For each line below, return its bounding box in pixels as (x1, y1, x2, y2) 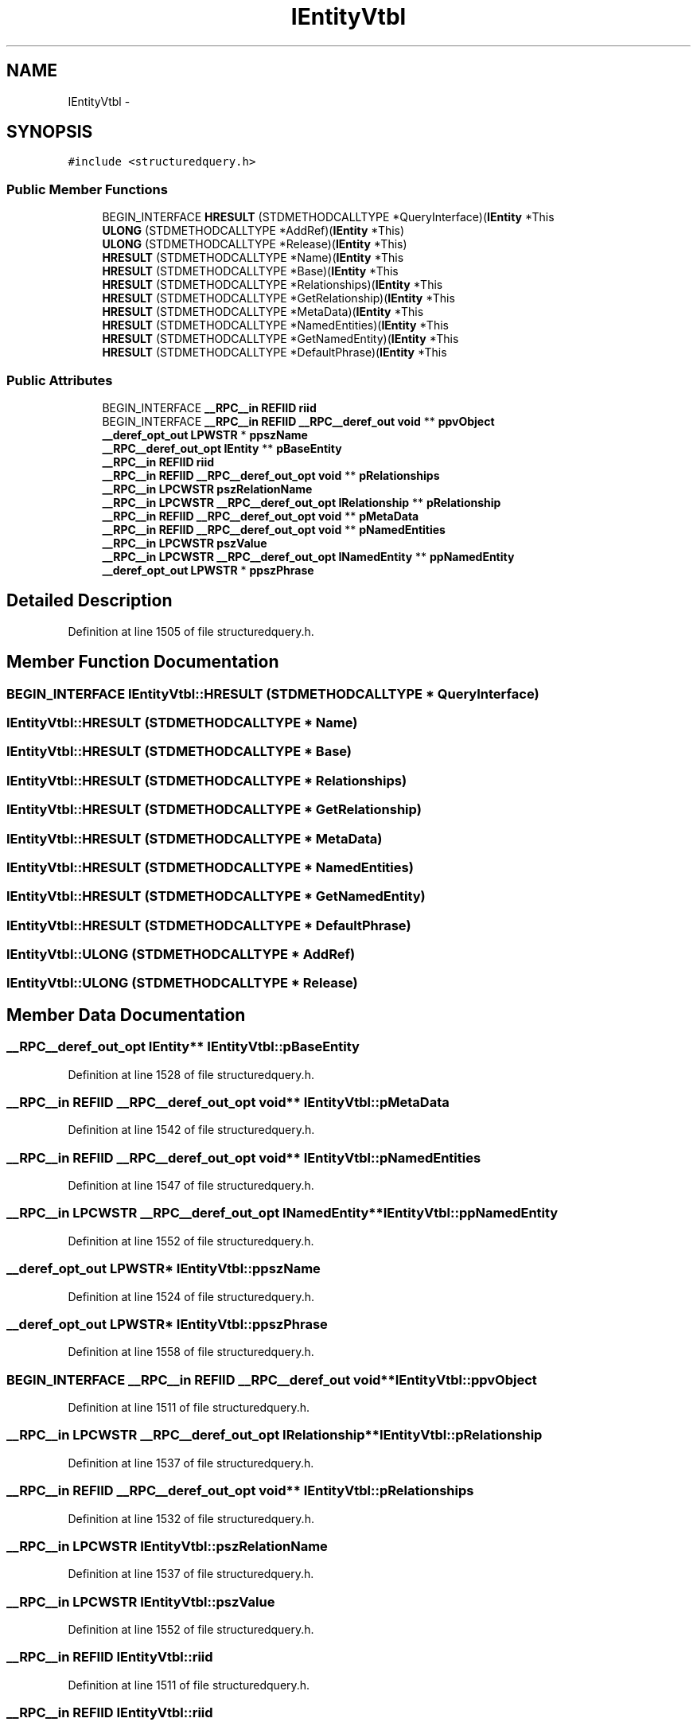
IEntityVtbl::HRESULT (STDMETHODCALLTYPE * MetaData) (6, 830, 383, 847)
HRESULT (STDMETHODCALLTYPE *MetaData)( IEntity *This (102, 305, 424, 319)
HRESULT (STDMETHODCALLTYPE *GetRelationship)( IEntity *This (102, 291, 455, 306)
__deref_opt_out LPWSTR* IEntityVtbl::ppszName (6, 1260, 321, 1277)
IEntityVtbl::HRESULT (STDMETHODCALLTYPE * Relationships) (6, 772, 407, 789)
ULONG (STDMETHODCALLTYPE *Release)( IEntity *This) (102, 237, 407, 251)
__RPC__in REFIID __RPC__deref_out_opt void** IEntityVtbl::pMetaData (6, 1093, 450, 1110)
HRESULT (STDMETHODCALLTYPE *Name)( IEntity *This (102, 251, 404, 265)
